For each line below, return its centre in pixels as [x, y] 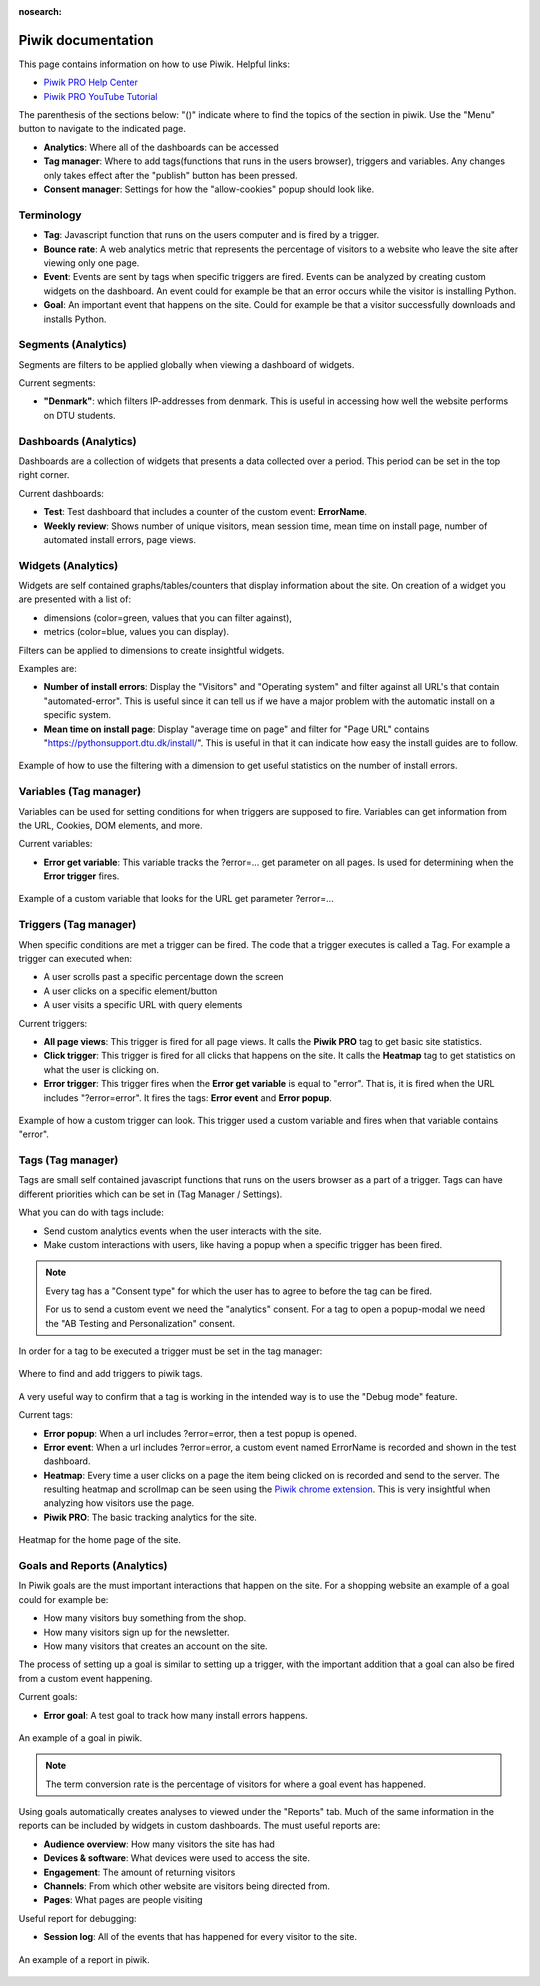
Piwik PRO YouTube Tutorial [100, 96]
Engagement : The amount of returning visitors [139, 1872]
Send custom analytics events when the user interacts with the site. [182, 1231]
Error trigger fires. [81, 876]
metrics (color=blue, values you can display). [136, 632]
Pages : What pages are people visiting [123, 1900]
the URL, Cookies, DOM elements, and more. [111, 825]
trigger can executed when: [75, 958]
